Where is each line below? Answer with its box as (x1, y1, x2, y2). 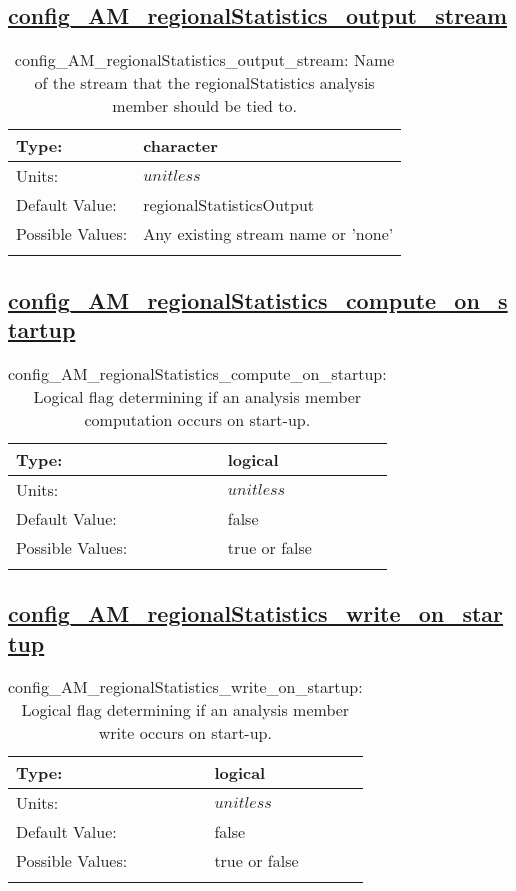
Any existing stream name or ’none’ (143, 222, 394, 246)
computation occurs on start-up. (84, 407, 311, 431)
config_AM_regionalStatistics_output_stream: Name (14, 48, 395, 72)
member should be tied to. (112, 94, 297, 118)
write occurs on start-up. (98, 721, 272, 745)
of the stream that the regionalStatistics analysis (34, 71, 375, 95)
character (143, 134, 218, 158)
